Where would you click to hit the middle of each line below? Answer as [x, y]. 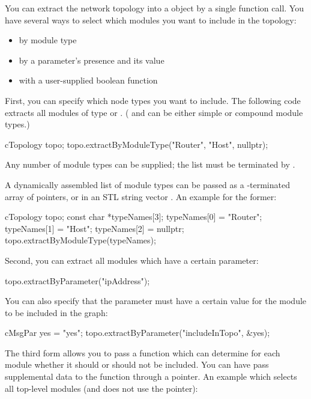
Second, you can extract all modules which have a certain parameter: [132, 260]
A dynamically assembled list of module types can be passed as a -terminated [147, 184]
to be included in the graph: [56, 312]
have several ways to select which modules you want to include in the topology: [151, 20]
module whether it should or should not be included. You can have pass [137, 364]
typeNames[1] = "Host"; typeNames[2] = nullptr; [95, 228]
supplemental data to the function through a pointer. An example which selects [151, 376]
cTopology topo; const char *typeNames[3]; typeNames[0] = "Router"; [134, 217]
